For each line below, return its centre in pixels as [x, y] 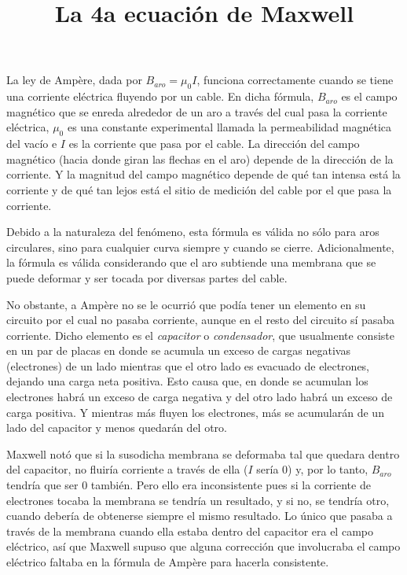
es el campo [369, 96]
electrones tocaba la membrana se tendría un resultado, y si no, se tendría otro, [198, 500]
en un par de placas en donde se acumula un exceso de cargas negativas [178, 350]
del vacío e [32, 144]
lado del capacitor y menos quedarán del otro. [117, 428]
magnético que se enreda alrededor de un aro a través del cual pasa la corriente [197, 111]
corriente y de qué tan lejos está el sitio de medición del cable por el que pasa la [199, 189]
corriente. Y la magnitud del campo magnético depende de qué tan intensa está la [203, 174]
